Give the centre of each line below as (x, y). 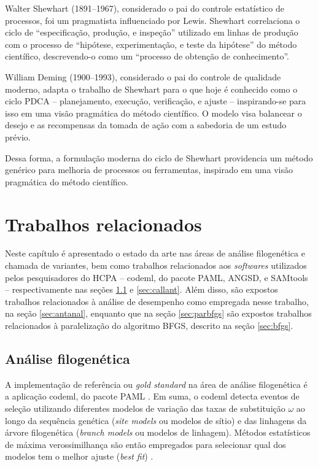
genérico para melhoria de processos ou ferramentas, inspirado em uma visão (149, 170)
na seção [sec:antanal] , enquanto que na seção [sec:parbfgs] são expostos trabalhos (158, 313)
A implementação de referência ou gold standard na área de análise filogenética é (156, 384)
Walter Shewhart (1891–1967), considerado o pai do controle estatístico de (145, 8)
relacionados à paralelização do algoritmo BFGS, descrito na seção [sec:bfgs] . (149, 325)
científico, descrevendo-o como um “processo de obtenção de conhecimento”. (147, 56)
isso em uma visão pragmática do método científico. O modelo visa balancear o (153, 113)
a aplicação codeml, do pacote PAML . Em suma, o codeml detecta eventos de (152, 396)
